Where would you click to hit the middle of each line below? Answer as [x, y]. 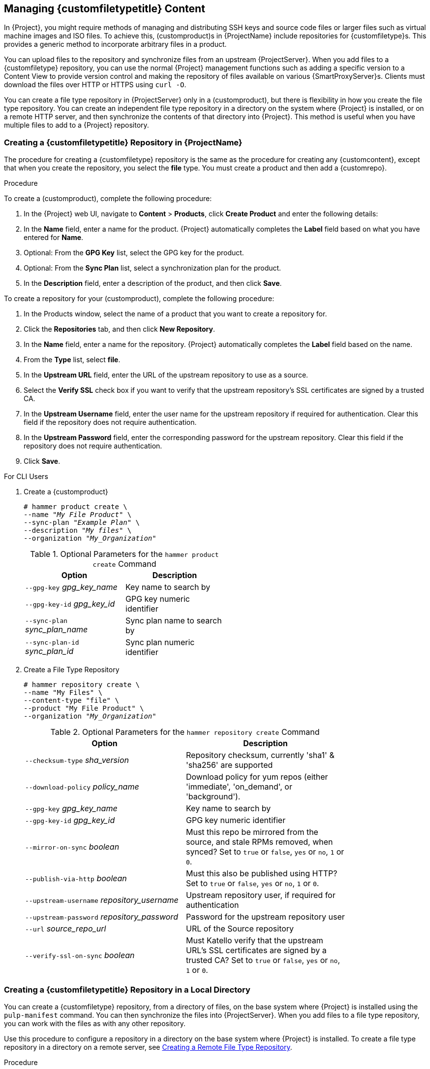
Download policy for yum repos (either [257, 777]
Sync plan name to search [174, 621]
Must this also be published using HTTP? [262, 874]
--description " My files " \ [78, 531]
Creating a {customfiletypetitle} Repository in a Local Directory [127, 989]
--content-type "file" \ [71, 701]
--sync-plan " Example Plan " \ [82, 523]
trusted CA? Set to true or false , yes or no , [263, 960]
